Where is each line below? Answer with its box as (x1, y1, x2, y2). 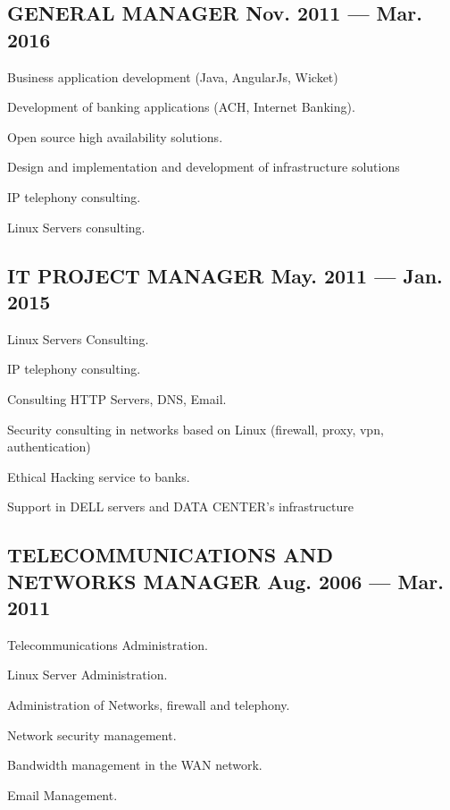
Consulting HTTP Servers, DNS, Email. (7, 389, 227, 408)
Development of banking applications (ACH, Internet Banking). (7, 97, 355, 116)
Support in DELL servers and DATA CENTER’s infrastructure (7, 497, 354, 516)
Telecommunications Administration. (7, 635, 208, 654)
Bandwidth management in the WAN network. (7, 755, 262, 774)
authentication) (7, 437, 91, 456)
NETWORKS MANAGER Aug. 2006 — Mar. (7, 567, 444, 595)
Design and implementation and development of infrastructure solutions (7, 157, 400, 176)
